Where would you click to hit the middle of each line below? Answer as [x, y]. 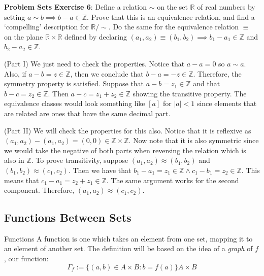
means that [22, 180]
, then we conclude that [107, 73]
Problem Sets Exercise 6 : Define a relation [76, 7]
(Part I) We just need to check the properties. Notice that [94, 63]
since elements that [227, 103]
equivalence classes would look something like [75, 103]
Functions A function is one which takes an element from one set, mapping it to [128, 238]
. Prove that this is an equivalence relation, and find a [171, 16]
